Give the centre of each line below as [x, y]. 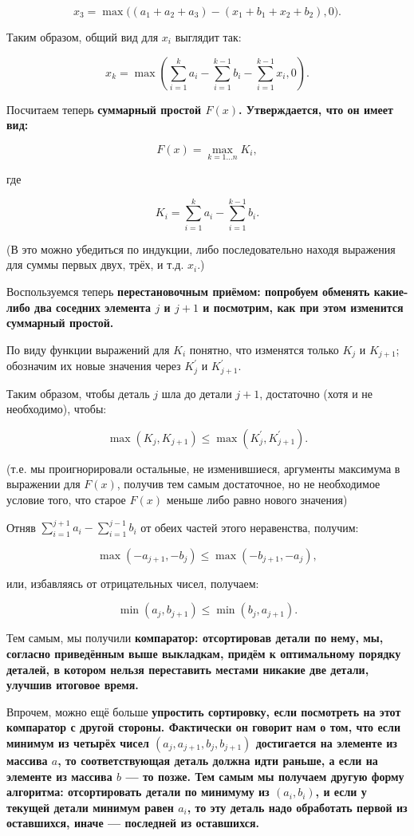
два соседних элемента [93, 307]
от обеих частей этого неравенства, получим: [250, 527]
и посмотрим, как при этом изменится [303, 307]
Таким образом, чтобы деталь [78, 393]
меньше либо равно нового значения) [257, 499]
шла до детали [197, 393]
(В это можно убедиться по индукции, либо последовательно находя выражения [201, 248]
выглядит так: [208, 37]
